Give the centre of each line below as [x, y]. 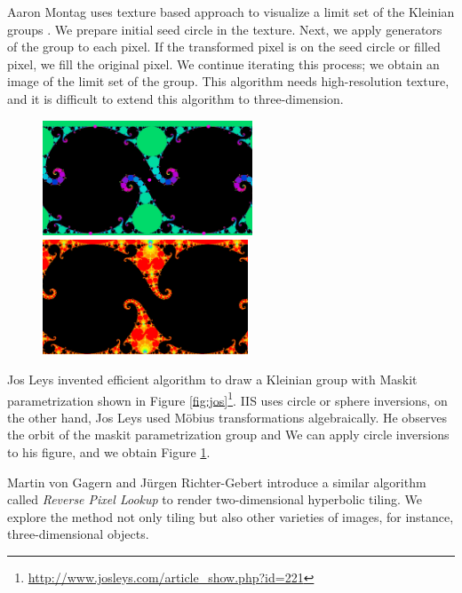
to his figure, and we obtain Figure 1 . [109, 451]
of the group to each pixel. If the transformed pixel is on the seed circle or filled [224, 47]
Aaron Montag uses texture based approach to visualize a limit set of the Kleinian [231, 12]
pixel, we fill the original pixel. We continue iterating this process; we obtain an [223, 63]
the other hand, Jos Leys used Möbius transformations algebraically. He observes [227, 417]
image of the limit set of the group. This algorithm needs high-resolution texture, [228, 81]
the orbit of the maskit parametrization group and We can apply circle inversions [228, 435]
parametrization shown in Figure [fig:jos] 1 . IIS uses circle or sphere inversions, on [227, 399]
